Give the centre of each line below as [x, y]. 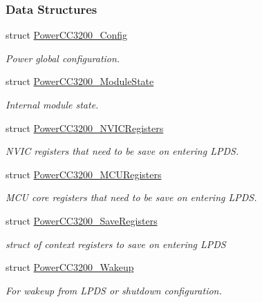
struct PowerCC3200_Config [67, 35]
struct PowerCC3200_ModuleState [80, 81]
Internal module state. [52, 104]
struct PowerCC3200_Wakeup [70, 267]
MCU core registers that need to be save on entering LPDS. [131, 197]
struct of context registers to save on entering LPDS [116, 244]
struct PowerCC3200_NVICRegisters [85, 128]
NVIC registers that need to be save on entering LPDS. [122, 151]
